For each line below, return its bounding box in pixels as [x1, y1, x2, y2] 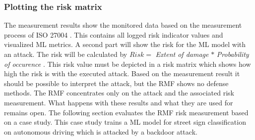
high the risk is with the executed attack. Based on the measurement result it [4, 68, 240, 79]
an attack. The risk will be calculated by [4, 49, 127, 59]
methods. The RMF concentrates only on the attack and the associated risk [4, 88, 234, 98]
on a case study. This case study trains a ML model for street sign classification [4, 117, 246, 127]
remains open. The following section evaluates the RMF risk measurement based [4, 107, 249, 117]
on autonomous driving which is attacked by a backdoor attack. [4, 126, 197, 137]
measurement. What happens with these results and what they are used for [4, 97, 233, 107]
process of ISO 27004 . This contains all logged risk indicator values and [4, 29, 223, 40]
